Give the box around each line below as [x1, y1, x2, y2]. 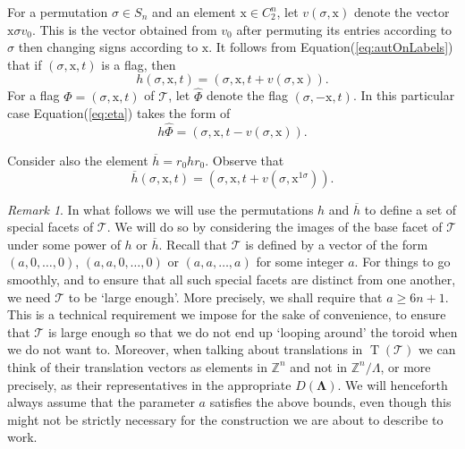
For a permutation [7, 3, 108, 21]
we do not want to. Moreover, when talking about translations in [7, 340, 363, 359]
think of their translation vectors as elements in [7, 357, 267, 376]
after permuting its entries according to [236, 20, 452, 38]
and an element [151, 3, 236, 21]
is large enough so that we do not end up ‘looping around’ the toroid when [47, 322, 458, 341]
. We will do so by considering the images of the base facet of [106, 217, 443, 236]
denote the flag [206, 86, 288, 105]
